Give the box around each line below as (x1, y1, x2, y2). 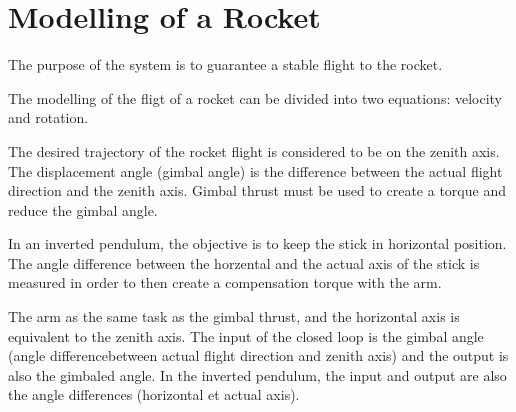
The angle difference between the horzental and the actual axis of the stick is (8, 252, 480, 273)
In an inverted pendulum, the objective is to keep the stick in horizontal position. (8, 233, 507, 254)
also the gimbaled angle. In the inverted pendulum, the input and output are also (8, 364, 507, 385)
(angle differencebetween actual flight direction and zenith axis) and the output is (8, 345, 509, 366)
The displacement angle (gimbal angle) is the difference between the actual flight (8, 160, 503, 181)
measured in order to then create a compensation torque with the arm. (8, 272, 442, 293)
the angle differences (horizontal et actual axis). (8, 384, 300, 405)
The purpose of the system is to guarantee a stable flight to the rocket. (8, 54, 443, 75)
